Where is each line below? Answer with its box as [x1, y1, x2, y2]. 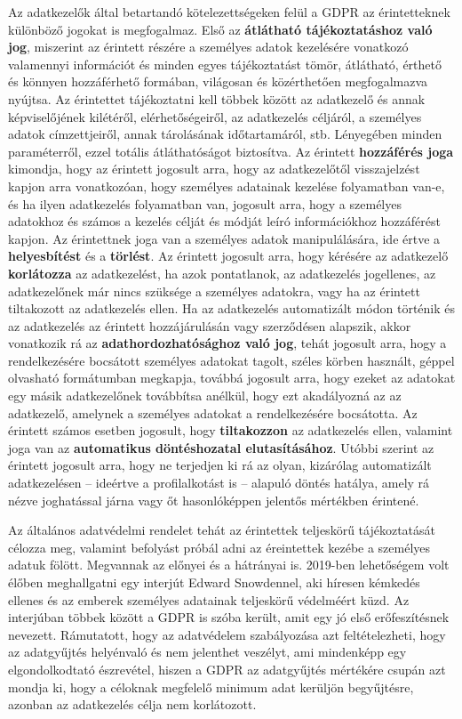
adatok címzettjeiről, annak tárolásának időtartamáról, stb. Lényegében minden [8, 125, 442, 143]
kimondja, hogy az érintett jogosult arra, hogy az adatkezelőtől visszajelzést [8, 159, 420, 178]
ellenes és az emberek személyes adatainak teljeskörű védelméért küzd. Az [8, 590, 410, 609]
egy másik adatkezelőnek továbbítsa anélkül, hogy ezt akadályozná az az [8, 386, 402, 405]
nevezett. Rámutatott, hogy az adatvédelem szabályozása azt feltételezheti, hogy [8, 625, 446, 643]
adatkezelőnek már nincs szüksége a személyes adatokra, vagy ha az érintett [8, 281, 420, 300]
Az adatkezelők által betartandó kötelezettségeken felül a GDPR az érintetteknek [8, 3, 450, 20]
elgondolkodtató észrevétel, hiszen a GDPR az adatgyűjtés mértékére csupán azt [8, 659, 446, 678]
